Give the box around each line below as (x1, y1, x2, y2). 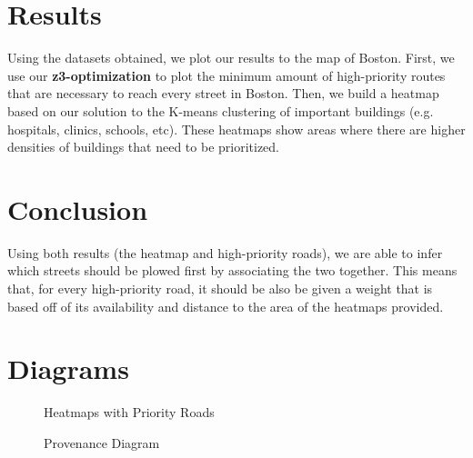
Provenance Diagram (44, 433, 160, 452)
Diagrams (7, 350, 129, 387)
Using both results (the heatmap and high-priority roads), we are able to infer (7, 243, 443, 262)
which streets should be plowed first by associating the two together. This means (7, 261, 458, 280)
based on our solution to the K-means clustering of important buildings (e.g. (7, 101, 434, 120)
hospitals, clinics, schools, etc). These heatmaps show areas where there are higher (7, 119, 466, 138)
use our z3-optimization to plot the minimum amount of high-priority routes (7, 65, 446, 85)
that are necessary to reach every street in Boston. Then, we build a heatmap (7, 84, 439, 103)
